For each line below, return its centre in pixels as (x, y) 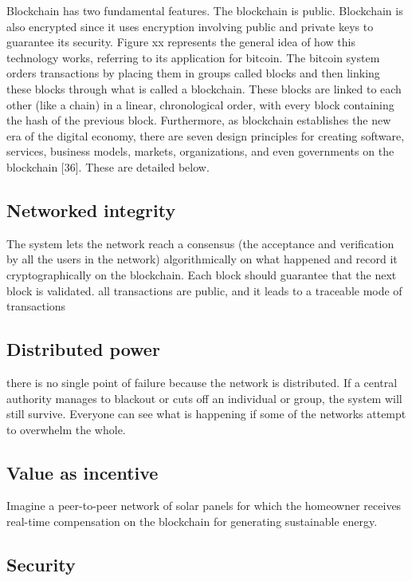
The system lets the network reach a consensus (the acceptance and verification (200, 243)
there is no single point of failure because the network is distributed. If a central (202, 382)
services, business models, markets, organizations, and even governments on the (200, 151)
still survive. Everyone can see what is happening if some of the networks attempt (206, 414)
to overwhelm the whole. (66, 429)
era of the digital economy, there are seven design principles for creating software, (206, 135)
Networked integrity (91, 209)
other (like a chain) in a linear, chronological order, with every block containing (200, 104)
